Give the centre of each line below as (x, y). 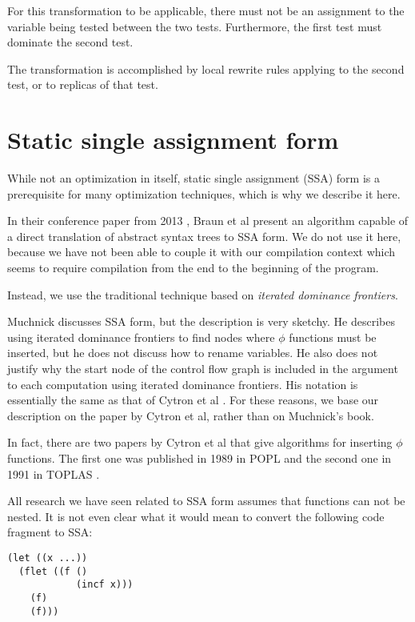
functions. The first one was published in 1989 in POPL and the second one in (200, 458)
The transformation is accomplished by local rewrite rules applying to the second (206, 68)
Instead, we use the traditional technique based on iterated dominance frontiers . (203, 294)
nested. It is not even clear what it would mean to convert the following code (196, 516)
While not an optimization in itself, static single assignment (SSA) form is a (194, 178)
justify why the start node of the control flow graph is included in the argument (203, 369)
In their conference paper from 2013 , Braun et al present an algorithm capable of (208, 221)
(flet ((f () (53, 571)
